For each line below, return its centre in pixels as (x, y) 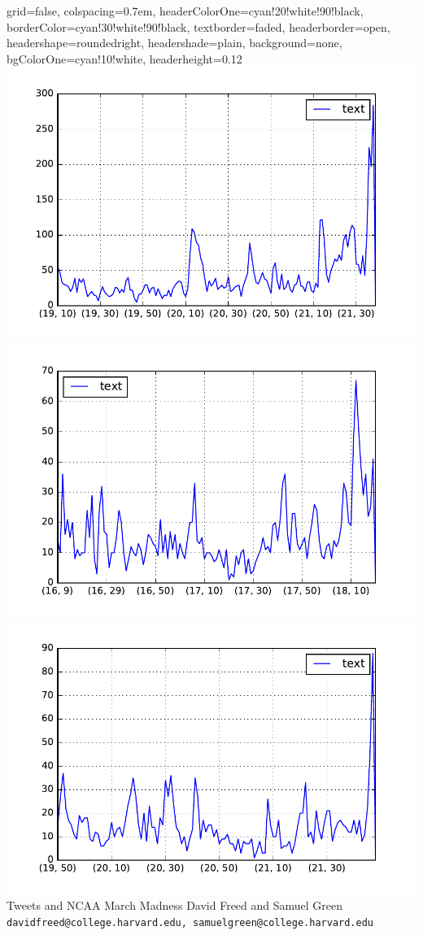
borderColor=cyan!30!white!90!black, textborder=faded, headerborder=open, (198, 26)
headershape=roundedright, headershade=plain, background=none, (174, 43)
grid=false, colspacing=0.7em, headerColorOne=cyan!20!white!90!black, (185, 11)
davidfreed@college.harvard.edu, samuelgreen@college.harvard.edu (190, 922)
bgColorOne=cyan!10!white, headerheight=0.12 (124, 58)
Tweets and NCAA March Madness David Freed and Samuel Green (175, 905)
